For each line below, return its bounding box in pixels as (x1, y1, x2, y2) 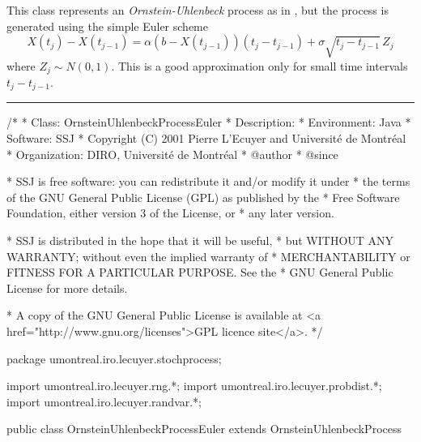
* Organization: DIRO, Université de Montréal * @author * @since (6, 145, 338, 162)
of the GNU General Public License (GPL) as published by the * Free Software (6, 188, 400, 205)
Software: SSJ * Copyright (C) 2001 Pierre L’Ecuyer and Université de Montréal (6, 130, 406, 147)
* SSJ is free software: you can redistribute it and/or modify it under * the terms (6, 173, 410, 190)
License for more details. (6, 279, 128, 296)
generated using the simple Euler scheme (6, 17, 208, 34)
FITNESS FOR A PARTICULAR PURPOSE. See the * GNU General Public (6, 264, 393, 281)
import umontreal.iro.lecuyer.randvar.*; (6, 393, 202, 410)
